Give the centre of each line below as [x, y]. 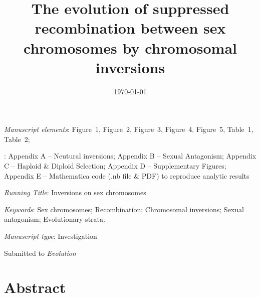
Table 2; [17, 139]
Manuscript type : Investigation [51, 236]
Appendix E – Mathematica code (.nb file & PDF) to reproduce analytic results [127, 175]
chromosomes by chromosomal [130, 47]
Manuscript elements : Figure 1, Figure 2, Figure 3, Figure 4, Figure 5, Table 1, [129, 129]
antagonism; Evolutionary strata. [55, 219]
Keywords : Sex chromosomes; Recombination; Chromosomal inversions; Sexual [124, 209]
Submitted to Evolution [40, 253]
